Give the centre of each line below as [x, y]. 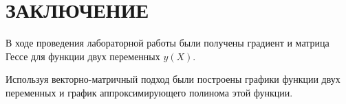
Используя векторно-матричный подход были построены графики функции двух [173, 79]
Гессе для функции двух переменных [83, 56]
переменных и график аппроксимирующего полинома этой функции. [149, 92]
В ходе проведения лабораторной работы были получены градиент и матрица [167, 43]
